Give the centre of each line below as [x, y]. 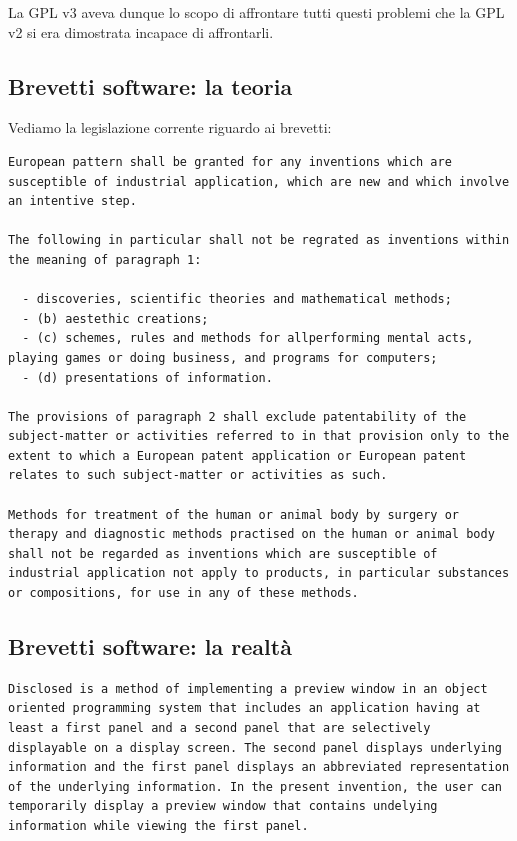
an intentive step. [72, 201]
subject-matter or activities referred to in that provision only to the [259, 436]
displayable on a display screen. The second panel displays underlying [255, 747]
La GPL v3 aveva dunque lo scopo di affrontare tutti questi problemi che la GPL [256, 12]
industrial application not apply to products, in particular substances [259, 573]
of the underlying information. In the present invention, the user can [255, 786]
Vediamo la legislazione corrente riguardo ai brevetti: [170, 127]
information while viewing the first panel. [158, 826]
